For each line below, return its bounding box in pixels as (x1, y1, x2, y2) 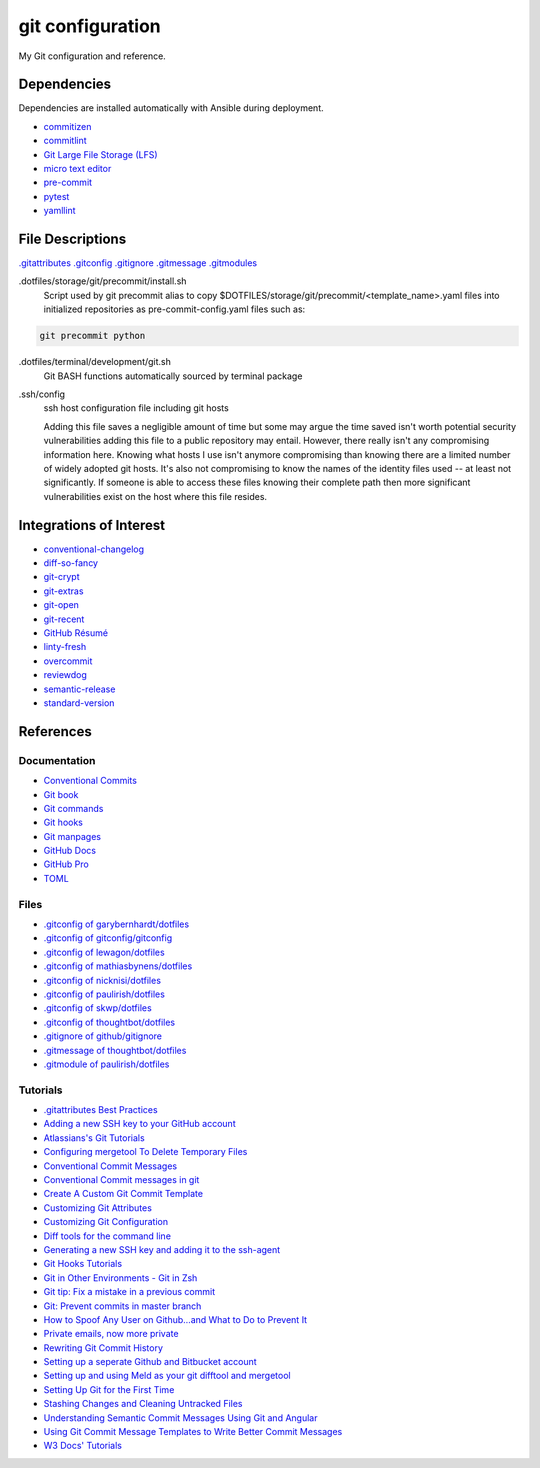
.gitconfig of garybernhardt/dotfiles (43, 918, 190, 930)
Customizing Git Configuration (43, 1216, 169, 1228)
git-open (43, 599, 80, 611)
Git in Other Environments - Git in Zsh (43, 1271, 198, 1284)
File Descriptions (18, 231, 127, 247)
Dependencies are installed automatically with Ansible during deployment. (18, 102, 324, 114)
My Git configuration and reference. (18, 50, 167, 62)
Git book (43, 788, 79, 800)
